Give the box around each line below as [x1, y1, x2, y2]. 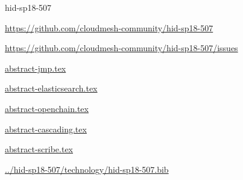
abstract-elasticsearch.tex [5, 82, 98, 95]
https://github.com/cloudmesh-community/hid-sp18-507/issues [5, 42, 238, 54]
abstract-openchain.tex [5, 102, 89, 114]
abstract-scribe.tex [5, 143, 74, 155]
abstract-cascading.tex [5, 122, 87, 135]
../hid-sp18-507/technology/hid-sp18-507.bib [5, 163, 169, 175]
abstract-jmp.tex [5, 61, 66, 74]
